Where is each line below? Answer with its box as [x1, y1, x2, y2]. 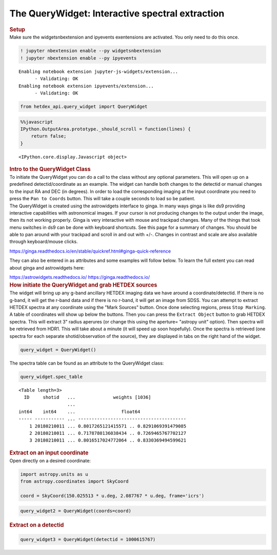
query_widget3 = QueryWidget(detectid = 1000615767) [20, 537, 156, 542]
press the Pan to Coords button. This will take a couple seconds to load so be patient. [9, 196, 195, 202]
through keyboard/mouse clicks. [9, 239, 78, 245]
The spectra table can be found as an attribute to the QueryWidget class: [9, 360, 164, 366]
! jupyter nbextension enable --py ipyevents [20, 55, 137, 61]
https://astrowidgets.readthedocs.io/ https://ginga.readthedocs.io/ [9, 274, 150, 280]
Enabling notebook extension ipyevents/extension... [18, 83, 154, 89]
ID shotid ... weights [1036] [24, 394, 151, 400]
